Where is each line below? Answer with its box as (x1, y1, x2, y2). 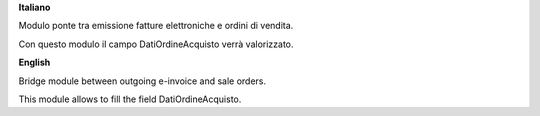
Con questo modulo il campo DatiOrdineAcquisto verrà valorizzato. (18, 38, 294, 50)
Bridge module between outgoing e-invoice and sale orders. (18, 75, 267, 87)
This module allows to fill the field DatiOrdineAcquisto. (18, 93, 242, 105)
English (18, 56, 51, 69)
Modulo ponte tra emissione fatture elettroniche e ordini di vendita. (18, 20, 294, 32)
